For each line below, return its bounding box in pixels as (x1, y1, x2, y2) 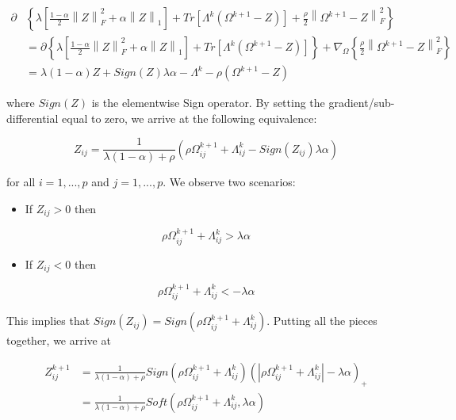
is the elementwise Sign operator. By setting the (91, 94, 325, 111)
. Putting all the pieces (266, 312, 377, 329)
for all (6, 174, 36, 190)
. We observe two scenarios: (163, 174, 296, 190)
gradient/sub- (328, 94, 395, 111)
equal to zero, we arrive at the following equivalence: (62, 109, 317, 126)
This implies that (6, 312, 90, 329)
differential (6, 109, 59, 126)
